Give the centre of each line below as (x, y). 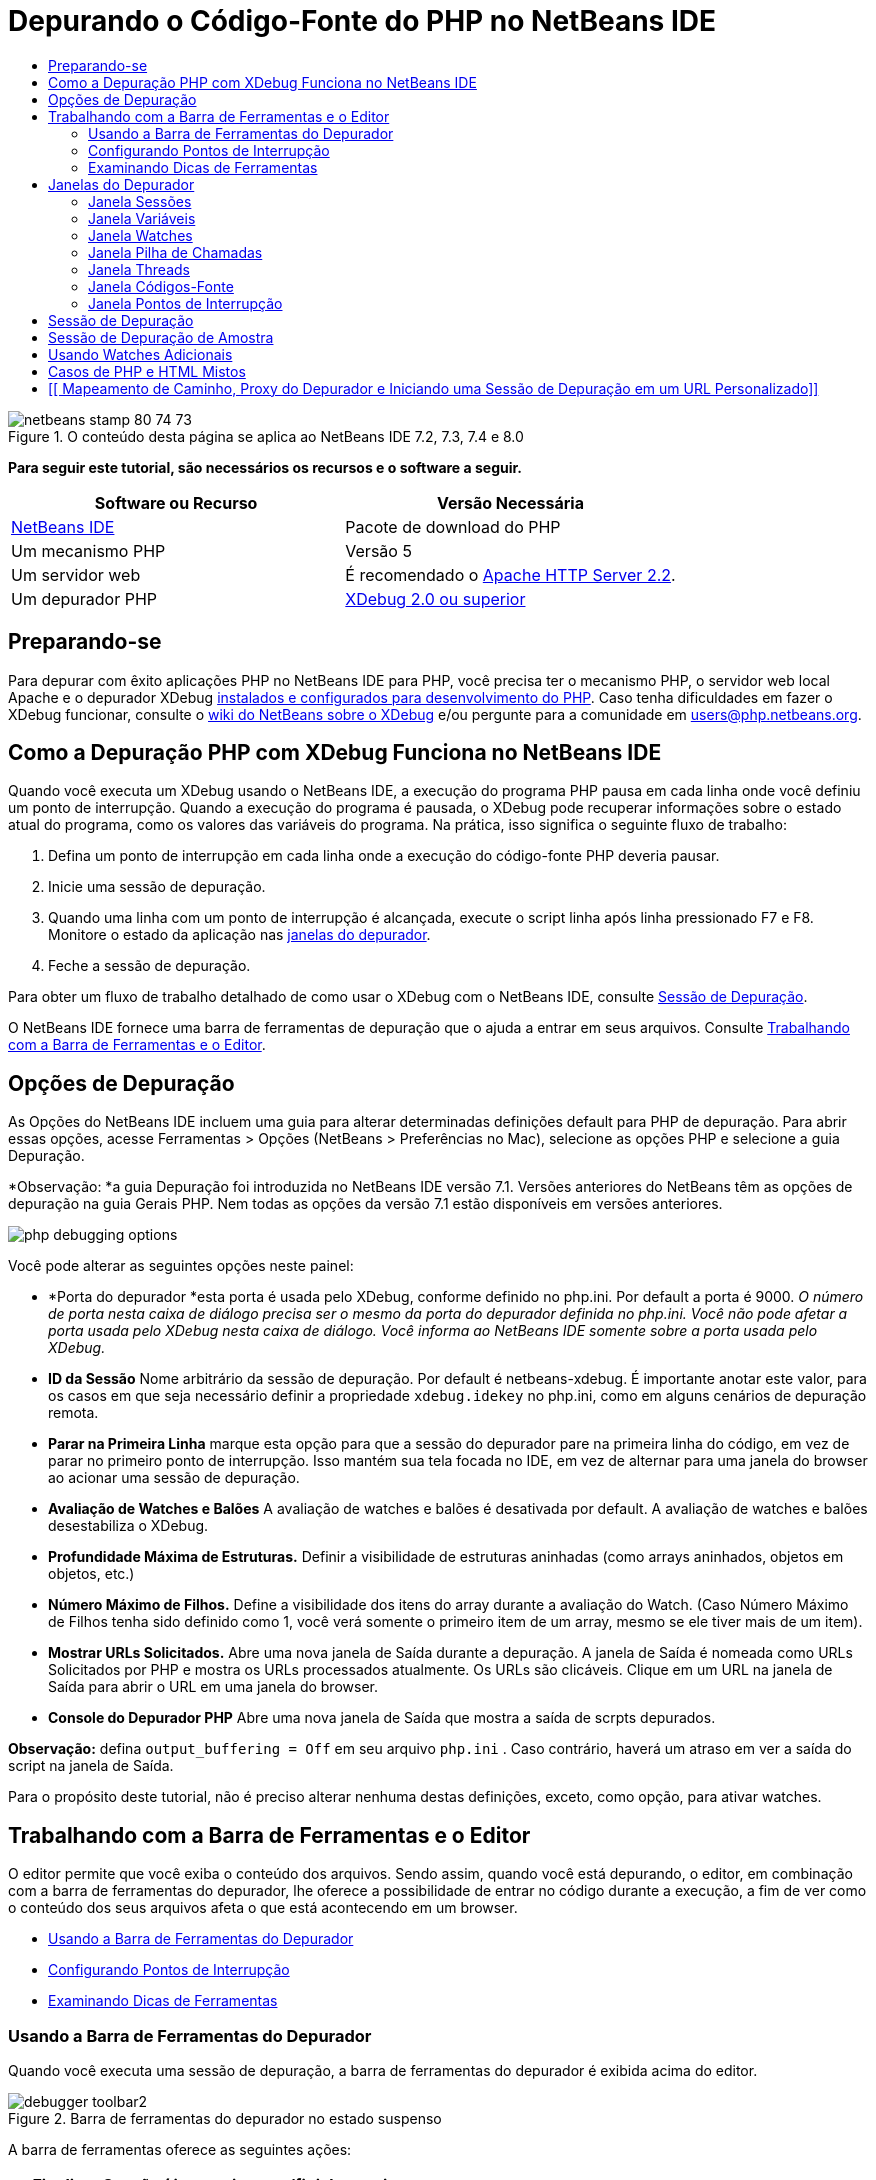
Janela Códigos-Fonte (161, 286)
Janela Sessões (140, 201)
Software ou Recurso (176, 502)
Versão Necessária (510, 502)
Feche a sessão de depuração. (149, 966)
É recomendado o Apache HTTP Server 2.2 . (510, 574)
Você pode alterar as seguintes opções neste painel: (181, 1266)
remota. (73, 1413)
